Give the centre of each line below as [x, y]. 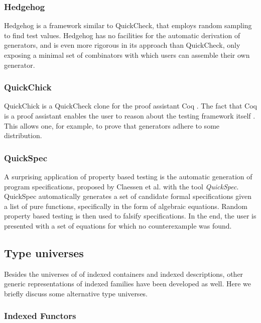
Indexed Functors [40, 316]
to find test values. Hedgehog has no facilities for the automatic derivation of [122, 35]
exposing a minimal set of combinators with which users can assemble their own [127, 55]
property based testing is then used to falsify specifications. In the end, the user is [130, 216]
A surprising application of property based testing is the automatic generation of [128, 176]
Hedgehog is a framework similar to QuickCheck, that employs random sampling [128, 25]
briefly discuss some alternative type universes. [76, 293]
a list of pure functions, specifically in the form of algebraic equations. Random [126, 206]
